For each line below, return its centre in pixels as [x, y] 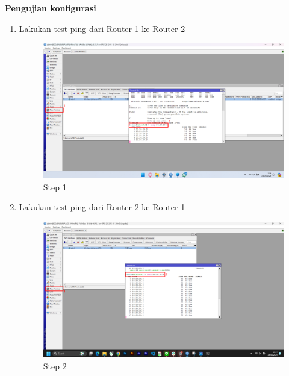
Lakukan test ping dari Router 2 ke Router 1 [102, 207]
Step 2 [55, 365]
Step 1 [55, 186]
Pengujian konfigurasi [51, 8]
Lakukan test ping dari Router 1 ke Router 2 [102, 28]
